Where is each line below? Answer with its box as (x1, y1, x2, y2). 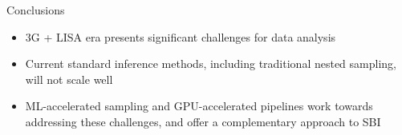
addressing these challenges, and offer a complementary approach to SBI (25, 113, 381, 129)
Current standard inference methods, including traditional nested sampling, (25, 55, 396, 72)
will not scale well (25, 70, 113, 87)
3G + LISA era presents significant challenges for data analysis (25, 28, 336, 45)
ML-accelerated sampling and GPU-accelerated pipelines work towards (25, 97, 373, 114)
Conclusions (6, 2, 65, 18)
